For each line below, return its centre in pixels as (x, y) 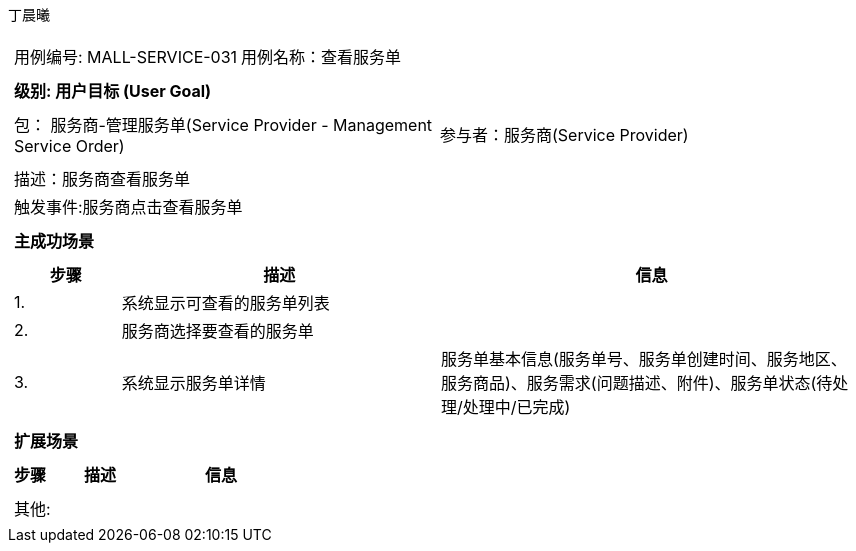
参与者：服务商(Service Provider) (564, 135)
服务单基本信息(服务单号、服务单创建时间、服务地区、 (644, 359)
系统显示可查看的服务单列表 (225, 303)
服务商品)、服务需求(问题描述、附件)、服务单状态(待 (637, 383)
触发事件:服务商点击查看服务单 (128, 207)
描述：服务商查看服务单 (102, 179)
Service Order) (69, 146)
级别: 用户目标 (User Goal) (113, 91)
